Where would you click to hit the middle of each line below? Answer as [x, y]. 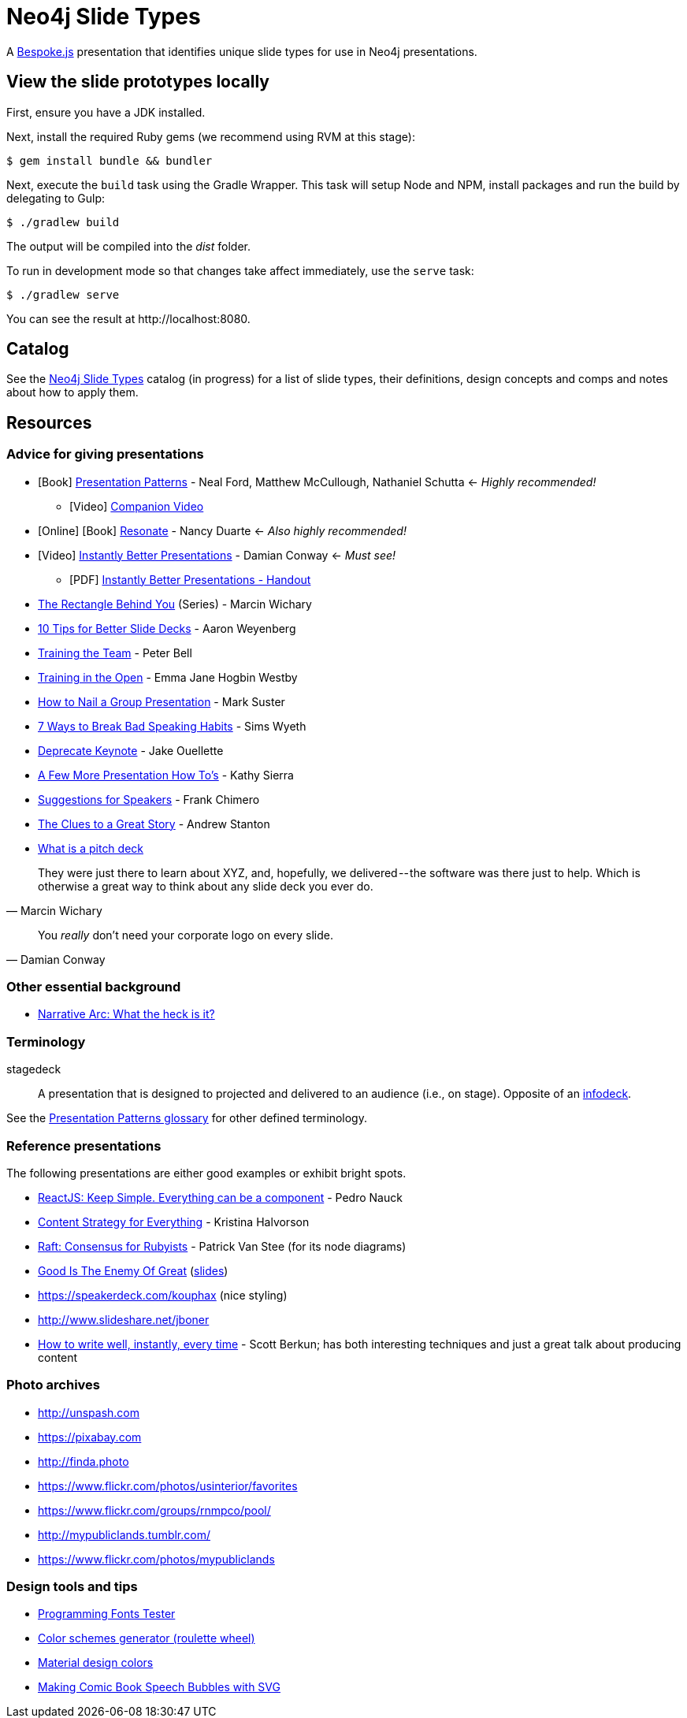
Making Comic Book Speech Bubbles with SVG [159, 1687]
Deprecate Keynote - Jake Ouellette [131, 750]
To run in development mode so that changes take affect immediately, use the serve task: [240, 270]
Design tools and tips [72, 1587]
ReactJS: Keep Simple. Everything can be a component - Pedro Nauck [220, 1197]
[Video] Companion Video [137, 506]
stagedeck [34, 1069]
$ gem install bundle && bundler [110, 160]
